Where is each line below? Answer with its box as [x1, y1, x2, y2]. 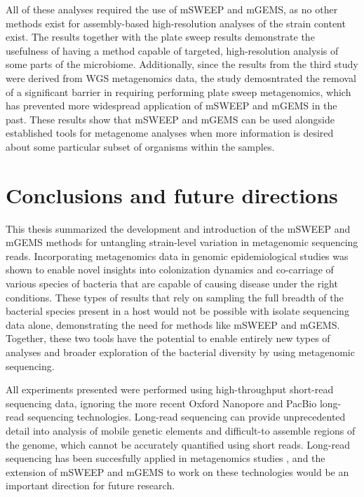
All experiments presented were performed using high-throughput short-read [6, 382, 334, 397]
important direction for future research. [6, 478, 175, 493]
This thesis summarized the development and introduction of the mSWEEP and [6, 221, 351, 236]
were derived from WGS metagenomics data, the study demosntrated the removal [6, 70, 356, 85]
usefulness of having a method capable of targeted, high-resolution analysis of [6, 43, 339, 57]
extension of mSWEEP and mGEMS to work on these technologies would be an [6, 464, 349, 479]
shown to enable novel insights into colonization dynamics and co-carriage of [6, 262, 334, 277]
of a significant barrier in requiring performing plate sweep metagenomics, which [6, 84, 351, 99]
